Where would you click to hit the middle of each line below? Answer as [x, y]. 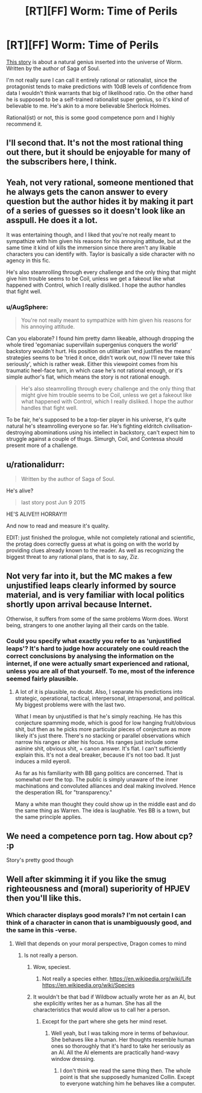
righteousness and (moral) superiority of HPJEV [98, 888]
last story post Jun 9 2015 [53, 503]
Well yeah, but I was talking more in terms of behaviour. [120, 1033]
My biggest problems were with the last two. [70, 705]
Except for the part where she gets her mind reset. [105, 1021]
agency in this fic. [28, 261]
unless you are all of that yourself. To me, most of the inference [100, 671]
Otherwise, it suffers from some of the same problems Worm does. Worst [97, 619]
